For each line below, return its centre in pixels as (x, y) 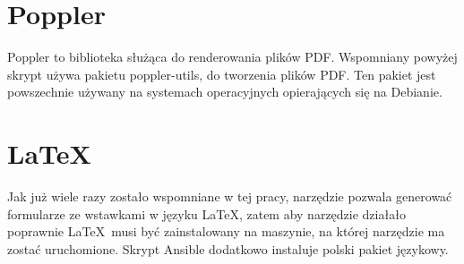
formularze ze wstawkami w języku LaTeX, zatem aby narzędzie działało (206, 213)
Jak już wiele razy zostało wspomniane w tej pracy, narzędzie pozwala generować (230, 196)
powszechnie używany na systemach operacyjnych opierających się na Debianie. (225, 92)
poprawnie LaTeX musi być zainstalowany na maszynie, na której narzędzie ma (226, 231)
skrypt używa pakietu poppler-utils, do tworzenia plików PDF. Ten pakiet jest (222, 74)
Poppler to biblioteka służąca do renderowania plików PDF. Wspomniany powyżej (232, 57)
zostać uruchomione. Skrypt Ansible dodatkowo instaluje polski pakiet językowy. (228, 248)
